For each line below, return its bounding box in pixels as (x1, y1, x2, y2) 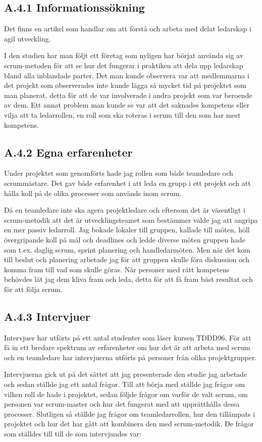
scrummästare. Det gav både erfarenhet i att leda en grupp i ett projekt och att (4, 177, 251, 188)
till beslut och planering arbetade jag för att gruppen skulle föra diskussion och (4, 254, 249, 265)
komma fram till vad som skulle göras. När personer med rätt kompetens (4, 264, 230, 274)
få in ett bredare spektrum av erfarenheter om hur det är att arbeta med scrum (4, 342, 250, 353)
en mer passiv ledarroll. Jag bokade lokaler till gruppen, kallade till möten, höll (4, 224, 250, 235)
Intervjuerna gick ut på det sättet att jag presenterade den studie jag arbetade (4, 369, 247, 379)
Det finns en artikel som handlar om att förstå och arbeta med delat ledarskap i (4, 23, 251, 34)
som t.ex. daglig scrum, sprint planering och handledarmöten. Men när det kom (4, 244, 250, 255)
